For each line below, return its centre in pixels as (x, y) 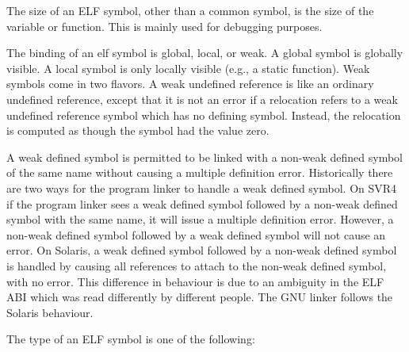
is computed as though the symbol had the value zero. (138, 130)
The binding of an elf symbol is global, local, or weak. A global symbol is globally (205, 53)
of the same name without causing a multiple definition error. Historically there (200, 172)
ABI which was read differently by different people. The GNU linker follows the (200, 297)
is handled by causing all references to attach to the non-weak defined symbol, (197, 265)
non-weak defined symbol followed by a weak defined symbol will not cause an (196, 234)
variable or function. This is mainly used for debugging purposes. (164, 26)
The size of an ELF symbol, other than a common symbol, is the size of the (190, 10)
